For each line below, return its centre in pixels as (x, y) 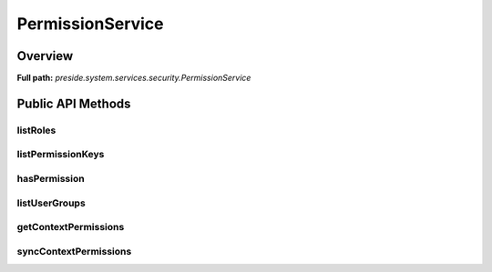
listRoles (36, 130)
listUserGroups (51, 203)
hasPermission (51, 178)
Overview (45, 56)
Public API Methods (74, 103)
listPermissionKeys (61, 155)
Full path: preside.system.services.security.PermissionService (134, 78)
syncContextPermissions (74, 251)
